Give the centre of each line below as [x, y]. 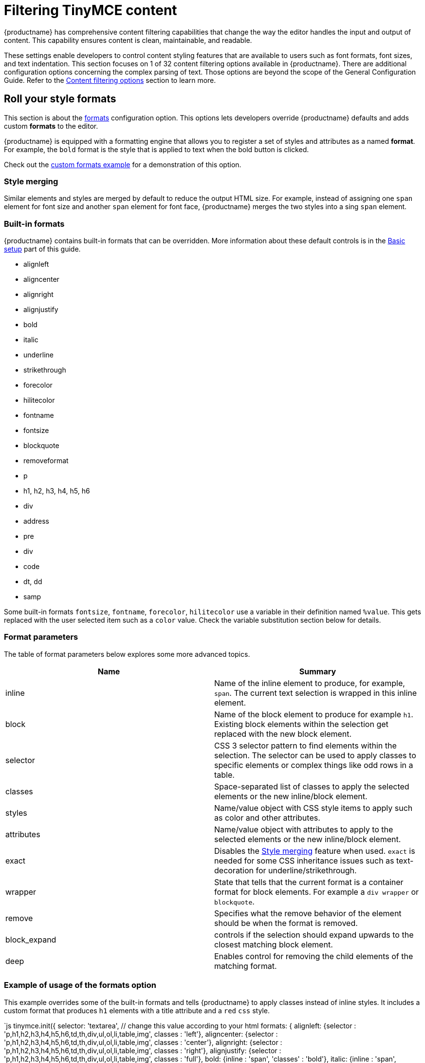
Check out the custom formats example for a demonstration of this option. [123, 164]
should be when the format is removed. [286, 923]
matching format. [246, 966]
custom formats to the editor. [51, 126]
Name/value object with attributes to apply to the [304, 829]
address [36, 521]
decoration [234, 870]
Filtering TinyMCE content [91, 10]
